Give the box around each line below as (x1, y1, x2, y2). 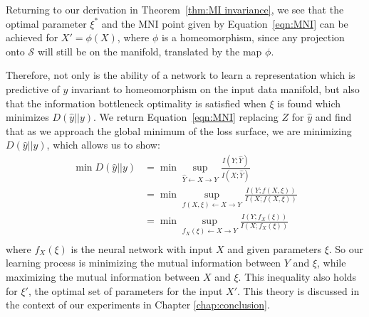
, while (316, 255, 346, 270)
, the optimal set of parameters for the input (28, 283, 223, 298)
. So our (328, 241, 364, 256)
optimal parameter (6, 16, 87, 31)
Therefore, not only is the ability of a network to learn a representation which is (6, 68, 355, 82)
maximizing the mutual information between (6, 269, 200, 284)
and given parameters (227, 241, 321, 256)
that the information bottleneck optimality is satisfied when (6, 95, 266, 110)
